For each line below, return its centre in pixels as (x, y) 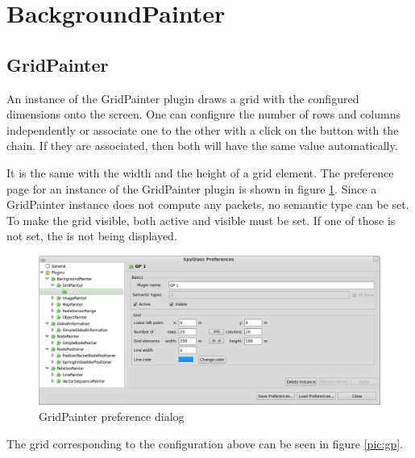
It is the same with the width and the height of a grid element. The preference (200, 172)
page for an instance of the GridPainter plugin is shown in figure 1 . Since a (192, 188)
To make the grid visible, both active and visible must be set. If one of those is (201, 220)
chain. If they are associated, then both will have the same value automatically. (202, 146)
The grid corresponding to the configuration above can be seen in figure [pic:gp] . (205, 443)
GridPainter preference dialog (112, 416)
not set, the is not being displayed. (92, 236)
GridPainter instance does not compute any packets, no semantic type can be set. (208, 204)
